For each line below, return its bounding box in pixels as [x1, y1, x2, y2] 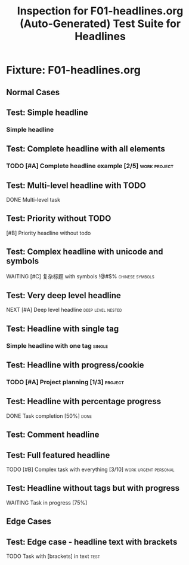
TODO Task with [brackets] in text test [6, 552, 100, 560]
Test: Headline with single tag [6, 323, 119, 333]
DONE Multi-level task [6, 196, 61, 203]
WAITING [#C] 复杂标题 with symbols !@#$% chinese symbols [6, 272, 155, 280]
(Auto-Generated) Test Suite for [20, 17, 181, 31]
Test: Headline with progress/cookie [6, 360, 144, 370]
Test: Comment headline [6, 430, 100, 440]
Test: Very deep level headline [6, 290, 121, 300]
